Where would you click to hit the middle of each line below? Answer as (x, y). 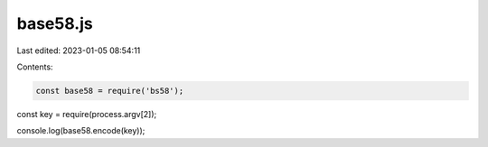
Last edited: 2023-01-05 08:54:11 (79, 51)
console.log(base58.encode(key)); (81, 131)
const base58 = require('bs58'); (110, 91)
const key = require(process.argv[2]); (87, 114)
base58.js (55, 23)
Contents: (35, 67)
